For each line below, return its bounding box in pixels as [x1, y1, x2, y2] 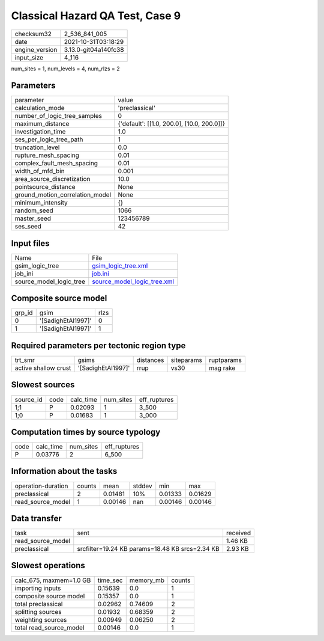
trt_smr [14, 356, 35, 364]
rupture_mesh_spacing [14, 151, 79, 159]
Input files [11, 238, 50, 248]
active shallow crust [14, 364, 71, 372]
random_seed [14, 206, 53, 215]
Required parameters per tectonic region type [11, 340, 186, 351]
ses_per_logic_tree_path [14, 135, 83, 144]
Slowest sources [11, 379, 75, 390]
